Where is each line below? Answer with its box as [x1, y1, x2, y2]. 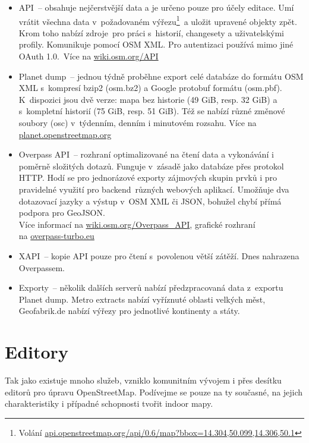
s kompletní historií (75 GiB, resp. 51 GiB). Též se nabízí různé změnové [18, 105, 285, 117]
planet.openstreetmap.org [18, 128, 112, 140]
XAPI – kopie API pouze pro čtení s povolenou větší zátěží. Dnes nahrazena [18, 249, 299, 262]
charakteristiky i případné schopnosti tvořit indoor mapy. [5, 397, 213, 410]
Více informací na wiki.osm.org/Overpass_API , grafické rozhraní [18, 218, 256, 230]
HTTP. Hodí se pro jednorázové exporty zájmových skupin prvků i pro [18, 171, 277, 184]
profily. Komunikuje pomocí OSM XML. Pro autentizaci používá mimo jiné [18, 38, 294, 51]
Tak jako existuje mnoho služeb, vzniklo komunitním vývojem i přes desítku [5, 374, 282, 387]
